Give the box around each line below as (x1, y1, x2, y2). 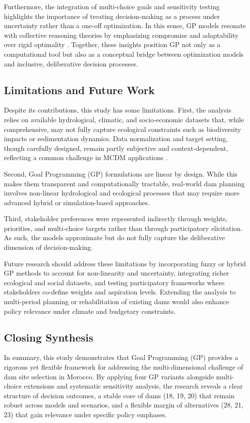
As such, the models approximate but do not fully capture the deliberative (4, 232, 225, 243)
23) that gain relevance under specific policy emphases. (4, 409, 167, 419)
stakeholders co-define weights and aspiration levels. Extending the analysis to (4, 287, 236, 297)
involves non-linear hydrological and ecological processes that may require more (4, 188, 240, 198)
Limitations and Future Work (4, 82, 155, 97)
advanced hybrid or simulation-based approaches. (4, 197, 150, 207)
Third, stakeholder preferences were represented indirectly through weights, (4, 213, 228, 224)
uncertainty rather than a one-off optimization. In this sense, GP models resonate (4, 20, 246, 31)
